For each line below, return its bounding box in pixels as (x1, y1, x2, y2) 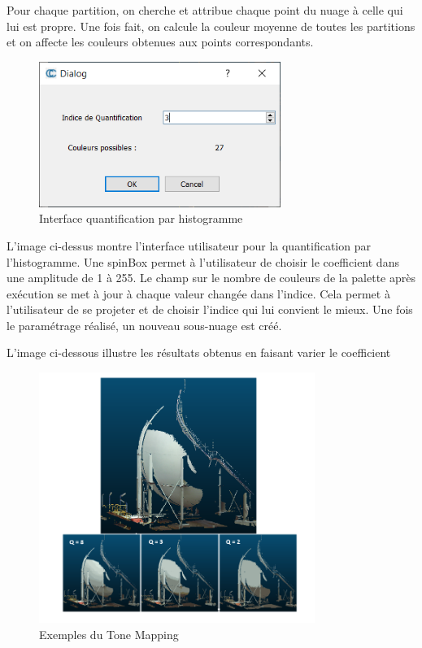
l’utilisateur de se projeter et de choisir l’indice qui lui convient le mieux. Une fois (7, 301, 413, 318)
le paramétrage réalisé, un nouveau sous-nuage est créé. (7, 316, 282, 333)
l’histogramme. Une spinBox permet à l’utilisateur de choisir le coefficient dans (7, 253, 399, 270)
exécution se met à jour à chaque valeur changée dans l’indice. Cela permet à (7, 285, 390, 302)
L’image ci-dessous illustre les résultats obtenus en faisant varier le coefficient (7, 344, 391, 361)
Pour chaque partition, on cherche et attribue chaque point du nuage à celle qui (7, 2, 403, 18)
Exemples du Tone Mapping (39, 625, 179, 642)
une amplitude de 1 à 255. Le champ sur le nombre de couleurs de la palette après (7, 269, 415, 286)
